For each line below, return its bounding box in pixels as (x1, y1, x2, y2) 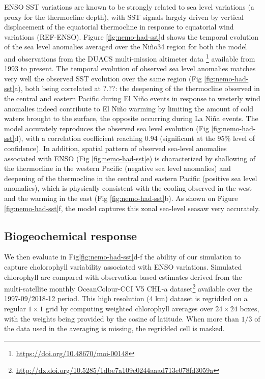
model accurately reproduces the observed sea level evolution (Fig (4, 123, 209, 133)
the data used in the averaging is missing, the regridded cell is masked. (4, 323, 225, 334)
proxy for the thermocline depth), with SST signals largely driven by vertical (4, 11, 244, 22)
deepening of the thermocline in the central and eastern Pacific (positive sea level (4, 172, 257, 183)
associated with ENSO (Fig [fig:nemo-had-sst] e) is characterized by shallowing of (4, 153, 256, 163)
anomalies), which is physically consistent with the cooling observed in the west (4, 183, 252, 193)
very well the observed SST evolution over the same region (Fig (4, 73, 202, 83)
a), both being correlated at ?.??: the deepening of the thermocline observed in (14, 83, 260, 94)
